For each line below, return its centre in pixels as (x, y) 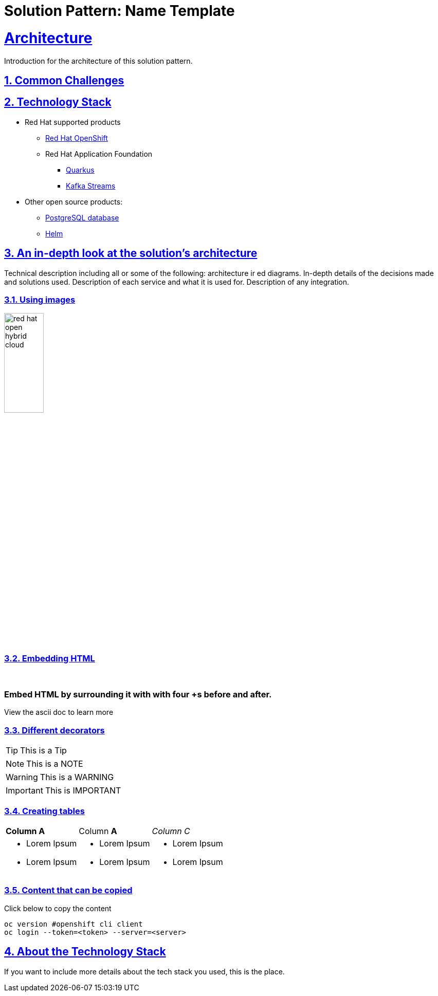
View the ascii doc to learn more (59, 712)
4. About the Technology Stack (85, 952)
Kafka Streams (91, 186)
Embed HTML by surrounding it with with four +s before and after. (138, 695)
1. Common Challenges (64, 80)
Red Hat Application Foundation (99, 154)
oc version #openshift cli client (74, 924)
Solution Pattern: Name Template (120, 11)
